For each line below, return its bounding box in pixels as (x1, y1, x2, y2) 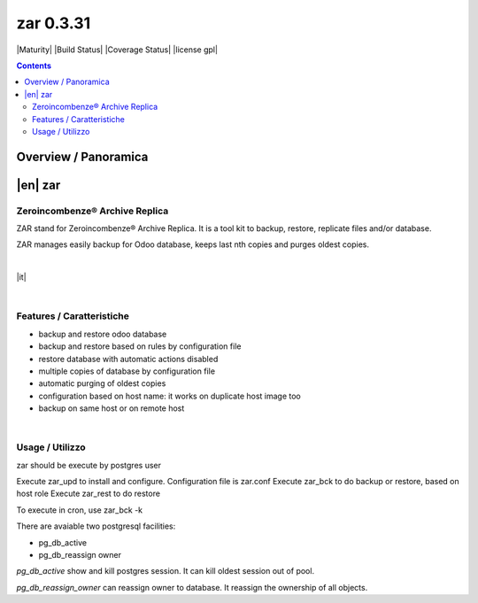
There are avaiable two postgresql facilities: (16, 521, 176, 531)
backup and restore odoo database (38, 329, 167, 339)
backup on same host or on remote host (38, 403, 185, 414)
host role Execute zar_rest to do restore (16, 488, 161, 499)
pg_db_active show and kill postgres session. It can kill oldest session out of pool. (16, 566, 314, 576)
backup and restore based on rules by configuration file (38, 341, 242, 352)
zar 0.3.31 (16, 13, 91, 33)
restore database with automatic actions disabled (38, 353, 219, 364)
